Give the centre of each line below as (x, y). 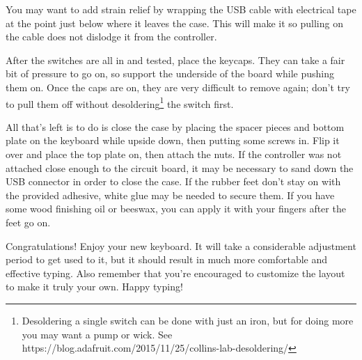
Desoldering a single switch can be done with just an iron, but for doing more (188, 320)
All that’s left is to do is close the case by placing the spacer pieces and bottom (175, 126)
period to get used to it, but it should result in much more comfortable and (167, 259)
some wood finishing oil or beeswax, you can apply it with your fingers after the (176, 209)
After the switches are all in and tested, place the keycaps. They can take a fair (175, 60)
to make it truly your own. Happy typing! (94, 287)
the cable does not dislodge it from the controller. (111, 37)
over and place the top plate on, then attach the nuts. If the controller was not (174, 154)
